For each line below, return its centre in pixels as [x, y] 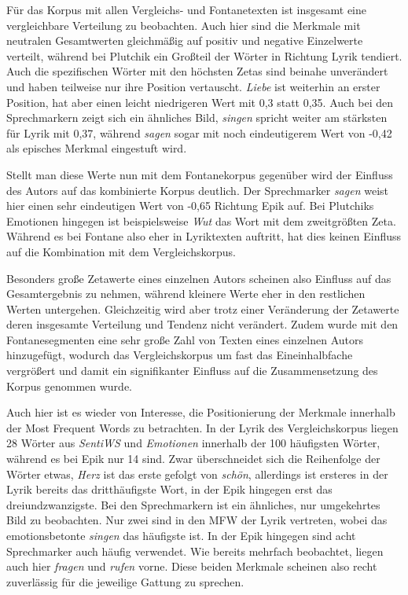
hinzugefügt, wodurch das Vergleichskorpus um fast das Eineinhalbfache [180, 355]
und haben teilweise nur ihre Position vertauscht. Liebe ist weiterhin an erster [193, 86]
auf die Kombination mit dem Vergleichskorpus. [121, 251]
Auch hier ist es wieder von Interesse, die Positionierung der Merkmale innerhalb [201, 412]
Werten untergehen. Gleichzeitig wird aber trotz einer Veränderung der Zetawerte [203, 309]
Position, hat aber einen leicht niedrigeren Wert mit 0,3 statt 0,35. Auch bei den [200, 102]
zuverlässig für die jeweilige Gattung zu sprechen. [125, 581]
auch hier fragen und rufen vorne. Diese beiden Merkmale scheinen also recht [192, 566]
